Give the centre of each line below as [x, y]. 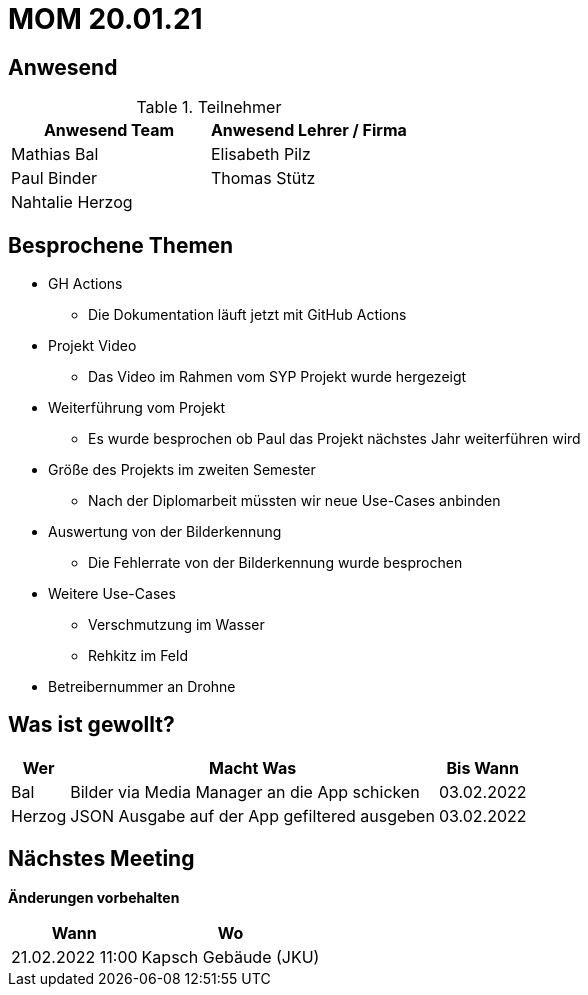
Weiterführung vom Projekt [137, 408]
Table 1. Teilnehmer [209, 107]
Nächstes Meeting [101, 859]
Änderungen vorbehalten [94, 897]
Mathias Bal [55, 154]
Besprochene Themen [121, 245]
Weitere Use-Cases [112, 594]
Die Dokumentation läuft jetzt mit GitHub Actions [247, 315]
